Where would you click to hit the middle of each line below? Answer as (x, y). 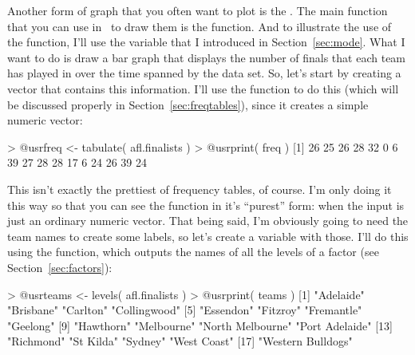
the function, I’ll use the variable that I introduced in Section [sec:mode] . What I (206, 42)
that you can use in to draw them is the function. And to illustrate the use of (200, 26)
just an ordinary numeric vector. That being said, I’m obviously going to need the (208, 221)
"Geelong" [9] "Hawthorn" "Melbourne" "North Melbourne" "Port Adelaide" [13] (200, 325)
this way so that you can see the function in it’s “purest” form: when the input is (206, 205)
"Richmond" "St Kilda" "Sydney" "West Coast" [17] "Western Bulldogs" (180, 341)
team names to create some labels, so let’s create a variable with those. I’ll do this (208, 236)
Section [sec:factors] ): (60, 267)
